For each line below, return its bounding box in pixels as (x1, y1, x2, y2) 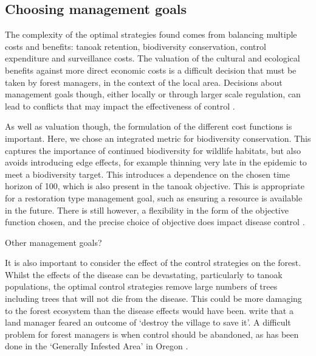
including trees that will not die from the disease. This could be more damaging (5, 292, 302, 305)
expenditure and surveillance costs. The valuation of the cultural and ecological (5, 52, 300, 65)
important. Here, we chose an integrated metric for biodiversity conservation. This (5, 131, 311, 144)
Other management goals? (5, 236, 102, 248)
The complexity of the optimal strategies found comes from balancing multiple (5, 28, 297, 41)
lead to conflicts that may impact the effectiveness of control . (5, 99, 235, 112)
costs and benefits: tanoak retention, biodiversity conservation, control (5, 40, 266, 52)
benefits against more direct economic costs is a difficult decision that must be (5, 63, 297, 76)
